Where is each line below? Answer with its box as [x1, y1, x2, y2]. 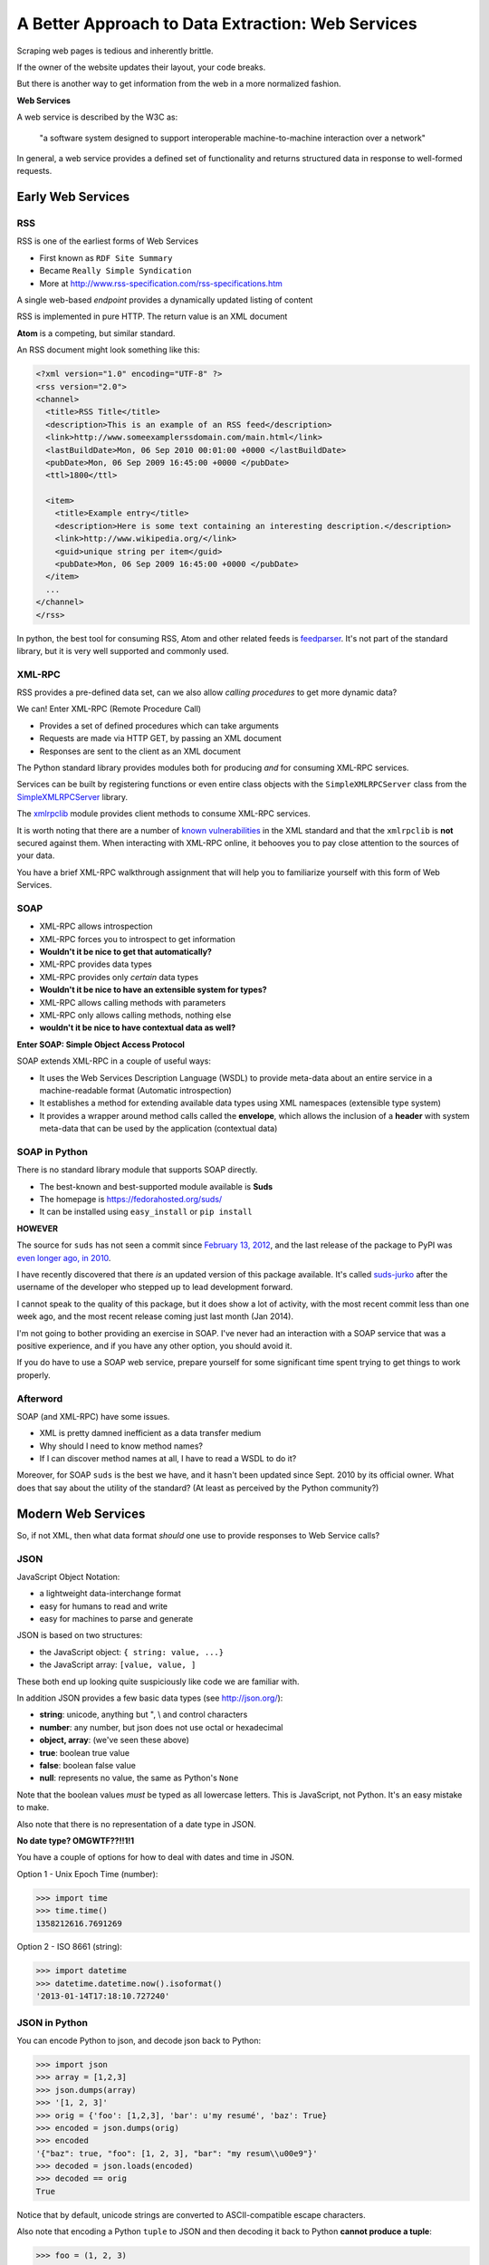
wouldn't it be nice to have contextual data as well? [39, 1022, 235, 1033]
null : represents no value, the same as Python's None [39, 1772, 239, 1784]
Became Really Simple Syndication [39, 265, 192, 276]
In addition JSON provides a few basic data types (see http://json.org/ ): [16, 1692, 283, 1703]
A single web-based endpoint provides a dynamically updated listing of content [16, 294, 313, 305]
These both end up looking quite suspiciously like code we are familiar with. [16, 1676, 300, 1687]
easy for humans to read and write [39, 1600, 168, 1612]
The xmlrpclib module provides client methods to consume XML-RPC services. [16, 808, 312, 819]
